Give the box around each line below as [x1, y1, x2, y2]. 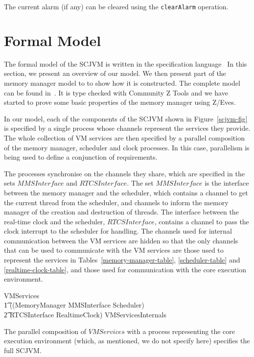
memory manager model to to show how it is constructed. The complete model [4, 77, 240, 88]
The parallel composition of [4, 326, 87, 336]
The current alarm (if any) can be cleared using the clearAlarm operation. [4, 1, 229, 11]
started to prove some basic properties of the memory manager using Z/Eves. [4, 97, 236, 107]
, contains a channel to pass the [154, 216, 249, 226]
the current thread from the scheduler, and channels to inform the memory [4, 197, 229, 207]
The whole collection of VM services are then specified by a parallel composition [4, 132, 245, 143]
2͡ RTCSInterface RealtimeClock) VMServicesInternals [4, 309, 166, 320]
